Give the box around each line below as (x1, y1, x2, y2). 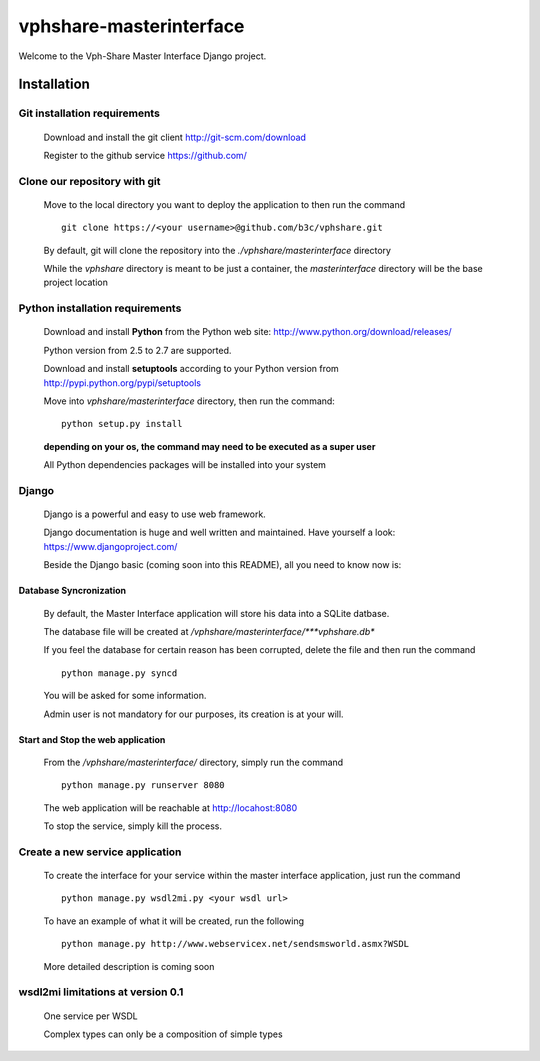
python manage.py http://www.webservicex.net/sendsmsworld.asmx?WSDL (61, 938, 410, 950)
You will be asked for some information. (43, 690, 207, 702)
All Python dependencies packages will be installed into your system (43, 459, 327, 471)
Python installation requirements (18, 301, 182, 315)
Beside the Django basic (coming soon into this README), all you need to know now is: (43, 559, 402, 571)
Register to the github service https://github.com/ (43, 149, 247, 161)
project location (43, 276, 109, 289)
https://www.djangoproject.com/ (43, 540, 178, 552)
